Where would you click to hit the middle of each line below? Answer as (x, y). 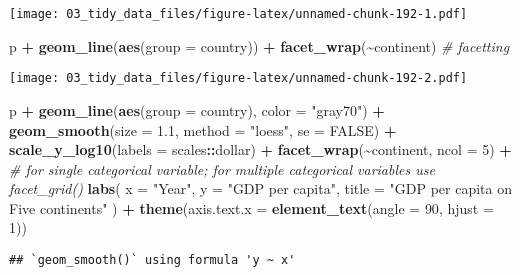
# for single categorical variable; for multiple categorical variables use (222, 168)
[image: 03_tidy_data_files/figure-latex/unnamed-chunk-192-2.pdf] (238, 78)
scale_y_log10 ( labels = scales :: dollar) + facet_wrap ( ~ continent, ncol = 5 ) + (260, 149)
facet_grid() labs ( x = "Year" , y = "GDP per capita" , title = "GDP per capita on (261, 188)
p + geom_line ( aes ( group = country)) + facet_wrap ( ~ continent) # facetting (259, 45)
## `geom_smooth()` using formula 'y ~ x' (152, 260)
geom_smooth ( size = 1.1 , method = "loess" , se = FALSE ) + (203, 129)
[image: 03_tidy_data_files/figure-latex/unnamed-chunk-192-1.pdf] (238, 14)
